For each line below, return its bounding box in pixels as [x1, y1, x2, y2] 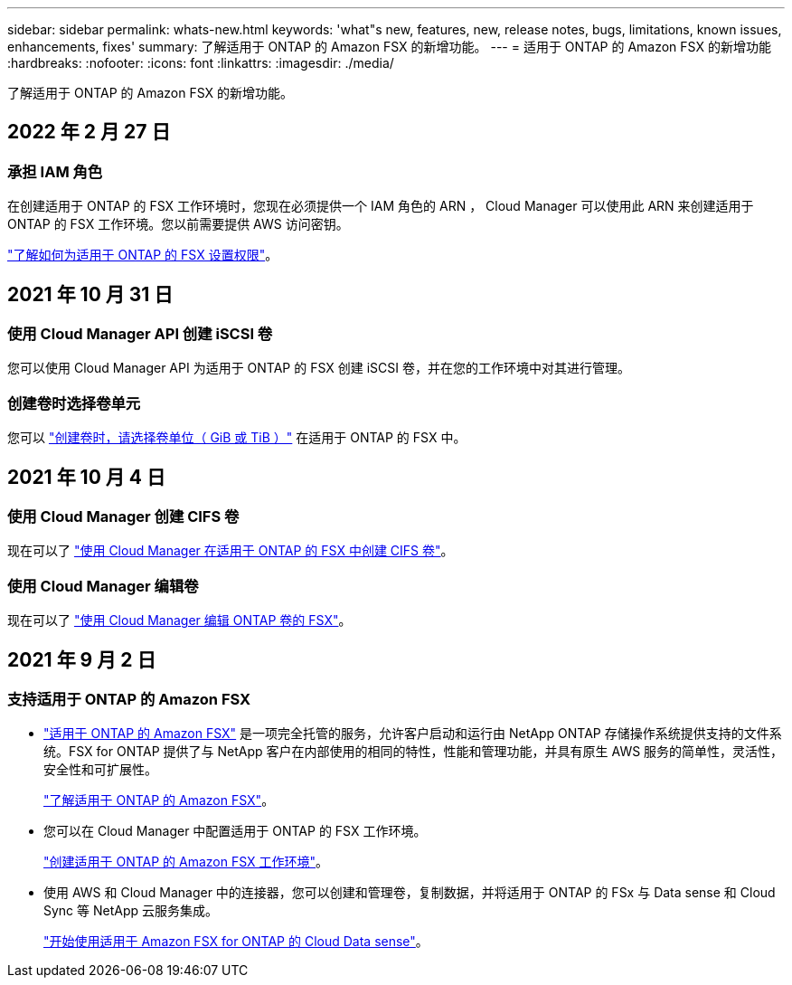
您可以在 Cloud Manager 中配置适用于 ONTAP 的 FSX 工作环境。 [43, 823, 427, 839]
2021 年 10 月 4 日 [7, 465, 165, 488]
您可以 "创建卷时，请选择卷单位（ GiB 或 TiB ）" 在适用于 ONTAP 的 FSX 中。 [7, 430, 467, 446]
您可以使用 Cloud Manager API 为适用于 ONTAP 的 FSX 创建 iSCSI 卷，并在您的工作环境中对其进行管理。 [7, 360, 630, 376]
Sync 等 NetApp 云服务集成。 [43, 903, 219, 919]
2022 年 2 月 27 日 [7, 120, 171, 144]
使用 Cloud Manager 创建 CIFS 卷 [7, 507, 240, 526]
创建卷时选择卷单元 [7, 393, 141, 412]
